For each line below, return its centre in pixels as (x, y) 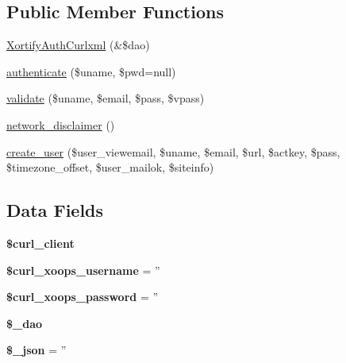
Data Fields (55, 210)
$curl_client (40, 243)
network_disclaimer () (61, 124)
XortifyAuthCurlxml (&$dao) (78, 45)
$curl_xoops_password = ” (83, 297)
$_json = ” (37, 350)
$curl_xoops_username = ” (83, 270)
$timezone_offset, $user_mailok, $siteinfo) (110, 167)
